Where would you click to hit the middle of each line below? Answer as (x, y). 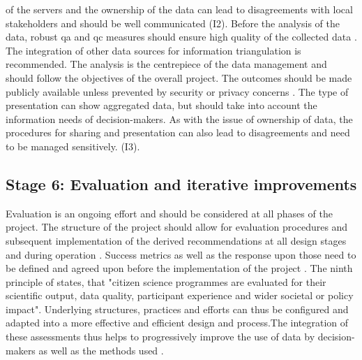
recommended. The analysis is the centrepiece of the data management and (166, 64)
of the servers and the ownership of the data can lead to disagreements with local (179, 9)
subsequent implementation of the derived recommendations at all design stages (176, 240)
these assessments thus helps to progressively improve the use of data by (160, 337)
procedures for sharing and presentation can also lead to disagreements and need (178, 132)
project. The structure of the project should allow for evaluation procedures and (177, 227)
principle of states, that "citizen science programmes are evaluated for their (166, 281)
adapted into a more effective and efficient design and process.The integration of (177, 323)
